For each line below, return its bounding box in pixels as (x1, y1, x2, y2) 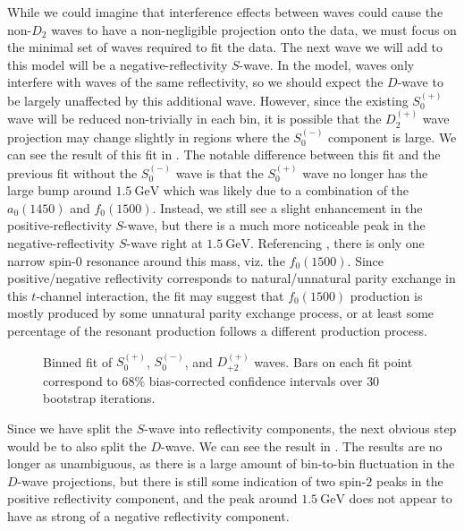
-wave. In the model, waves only (239, 55, 415, 73)
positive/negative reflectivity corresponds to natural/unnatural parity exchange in (7, 269, 456, 287)
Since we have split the (7, 418, 133, 437)
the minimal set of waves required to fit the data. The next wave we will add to (7, 38, 443, 56)
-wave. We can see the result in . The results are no (160, 436, 443, 455)
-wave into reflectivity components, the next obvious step (144, 418, 457, 437)
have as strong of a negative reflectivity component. (7, 506, 290, 525)
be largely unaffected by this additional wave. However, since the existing (7, 90, 409, 109)
